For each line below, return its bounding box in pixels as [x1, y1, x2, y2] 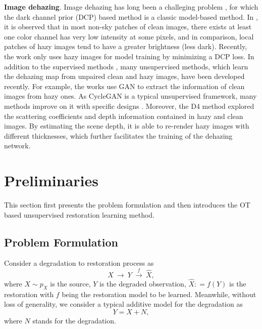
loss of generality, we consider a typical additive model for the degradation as [4, 299, 243, 309]
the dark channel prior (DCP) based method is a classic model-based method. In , [4, 11, 258, 22]
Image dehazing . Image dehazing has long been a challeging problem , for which [4, 2, 258, 12]
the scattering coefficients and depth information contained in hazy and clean [4, 110, 243, 121]
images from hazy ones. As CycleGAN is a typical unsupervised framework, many [4, 91, 257, 101]
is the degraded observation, [99, 278, 186, 289]
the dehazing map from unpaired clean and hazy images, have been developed [4, 71, 245, 81]
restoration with [4, 289, 54, 299]
